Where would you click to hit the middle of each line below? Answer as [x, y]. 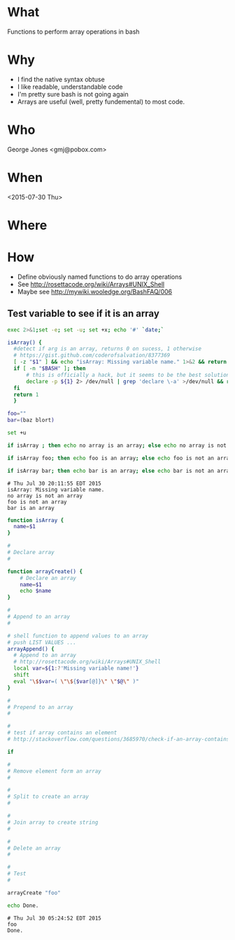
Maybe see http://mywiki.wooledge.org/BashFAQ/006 [95, 291]
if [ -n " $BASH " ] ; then [50, 368]
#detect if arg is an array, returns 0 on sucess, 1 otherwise [107, 349]
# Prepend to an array [40, 707]
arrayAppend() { [31, 649]
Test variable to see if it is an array [83, 313]
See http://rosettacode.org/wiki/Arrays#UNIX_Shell [91, 284]
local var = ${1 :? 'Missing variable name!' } [76, 669]
